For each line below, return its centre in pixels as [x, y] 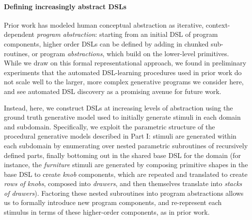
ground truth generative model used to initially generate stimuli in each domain [122, 117]
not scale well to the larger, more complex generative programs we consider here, [124, 82]
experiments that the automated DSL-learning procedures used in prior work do [123, 72]
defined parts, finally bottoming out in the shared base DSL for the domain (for [122, 155]
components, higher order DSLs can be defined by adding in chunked [106, 43]
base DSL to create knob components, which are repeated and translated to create [126, 174]
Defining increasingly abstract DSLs [65, 6]
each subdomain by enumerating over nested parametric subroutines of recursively [126, 145]
